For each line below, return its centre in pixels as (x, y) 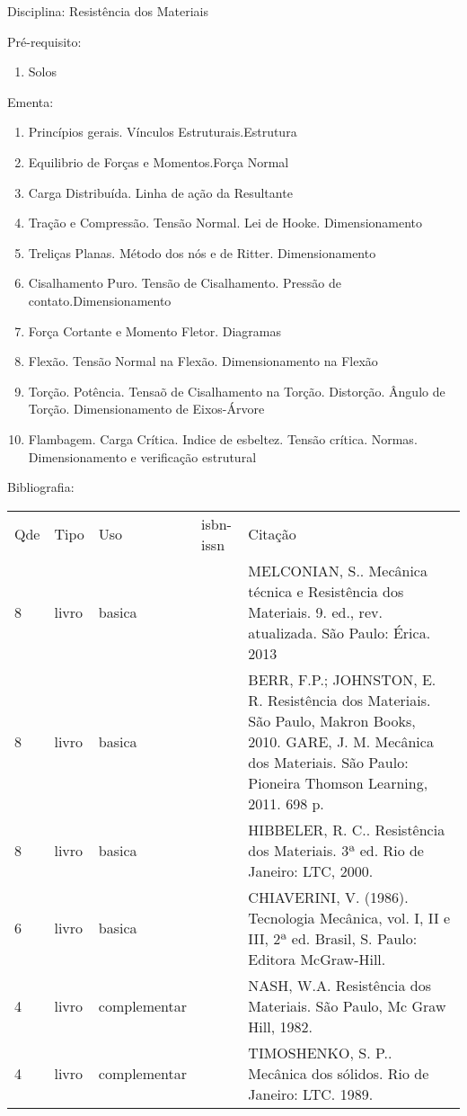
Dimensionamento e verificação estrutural (142, 456)
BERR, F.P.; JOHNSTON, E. (342, 679)
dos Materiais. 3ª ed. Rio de (336, 850)
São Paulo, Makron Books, (332, 720)
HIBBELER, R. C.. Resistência (347, 829)
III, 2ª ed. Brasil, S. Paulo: (333, 938)
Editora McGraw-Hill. (317, 959)
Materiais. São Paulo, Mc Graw (347, 1005)
